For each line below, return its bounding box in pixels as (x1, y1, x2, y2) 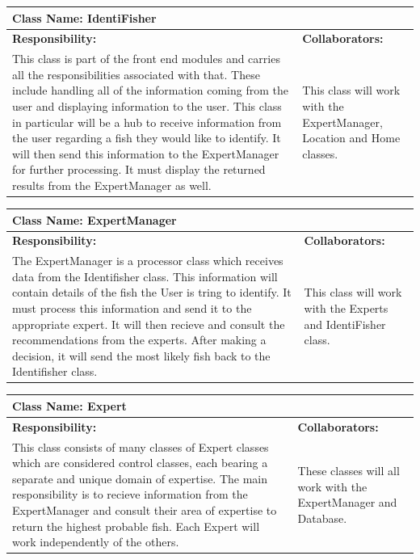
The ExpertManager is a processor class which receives (12, 252, 283, 269)
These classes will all (297, 462, 400, 479)
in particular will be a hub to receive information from (12, 113, 282, 130)
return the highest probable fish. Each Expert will (12, 517, 260, 534)
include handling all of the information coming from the (12, 82, 288, 99)
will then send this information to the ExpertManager (12, 145, 279, 162)
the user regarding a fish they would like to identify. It (12, 129, 281, 146)
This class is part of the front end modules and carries (12, 50, 280, 67)
